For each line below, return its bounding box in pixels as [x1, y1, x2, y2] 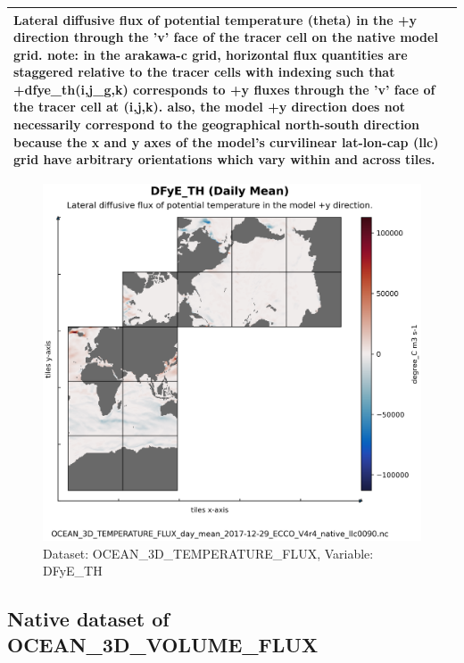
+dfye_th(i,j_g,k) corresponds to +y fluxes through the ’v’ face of [13, 79, 435, 98]
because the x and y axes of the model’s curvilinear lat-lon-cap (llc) [13, 132, 439, 151]
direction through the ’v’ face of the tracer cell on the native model [13, 28, 438, 46]
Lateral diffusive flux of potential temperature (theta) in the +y [13, 10, 417, 29]
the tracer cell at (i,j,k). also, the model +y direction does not [13, 97, 405, 116]
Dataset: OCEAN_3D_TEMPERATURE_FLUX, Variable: [43, 543, 374, 562]
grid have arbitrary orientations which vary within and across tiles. [13, 150, 435, 169]
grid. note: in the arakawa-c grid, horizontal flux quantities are [13, 45, 408, 63]
